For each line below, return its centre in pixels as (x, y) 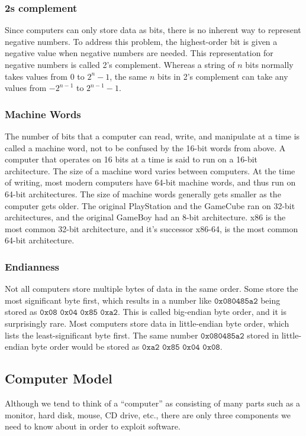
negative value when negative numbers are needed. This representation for (139, 53)
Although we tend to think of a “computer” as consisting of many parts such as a (153, 403)
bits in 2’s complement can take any (223, 76)
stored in (263, 335)
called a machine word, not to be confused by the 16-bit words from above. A (145, 147)
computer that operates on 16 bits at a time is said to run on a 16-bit (131, 159)
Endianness (32, 266)
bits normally (269, 64)
